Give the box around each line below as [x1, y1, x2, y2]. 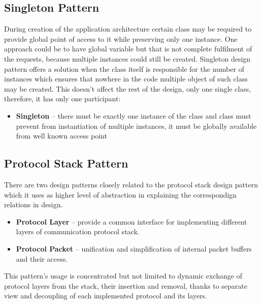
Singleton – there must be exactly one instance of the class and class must [16, 110, 251, 121]
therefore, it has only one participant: [4, 93, 121, 104]
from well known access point [16, 130, 107, 141]
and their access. [16, 253, 68, 264]
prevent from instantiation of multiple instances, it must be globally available [16, 120, 257, 131]
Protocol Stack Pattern [4, 155, 128, 171]
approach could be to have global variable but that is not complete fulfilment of [4, 43, 252, 54]
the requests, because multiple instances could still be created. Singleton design [4, 53, 251, 64]
